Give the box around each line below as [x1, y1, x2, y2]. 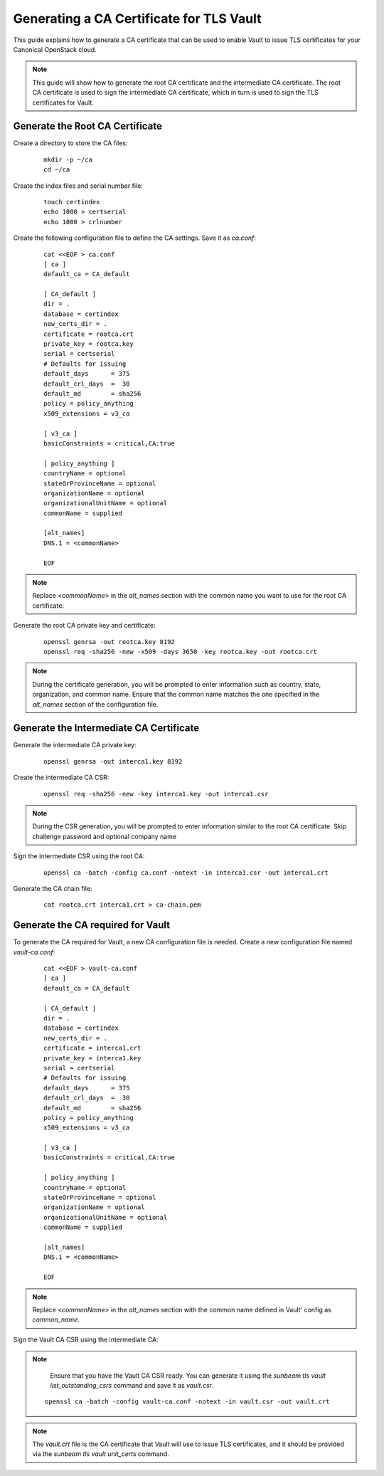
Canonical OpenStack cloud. [13, 45, 97, 53]
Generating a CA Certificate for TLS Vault [13, 11, 262, 26]
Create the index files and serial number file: [13, 181, 144, 190]
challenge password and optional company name [32, 832, 177, 840]
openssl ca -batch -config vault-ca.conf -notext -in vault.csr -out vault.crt [45, 1398, 330, 1406]
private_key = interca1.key [43, 1054, 142, 1062]
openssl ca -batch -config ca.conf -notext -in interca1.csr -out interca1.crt [43, 868, 329, 877]
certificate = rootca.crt [43, 330, 134, 338]
